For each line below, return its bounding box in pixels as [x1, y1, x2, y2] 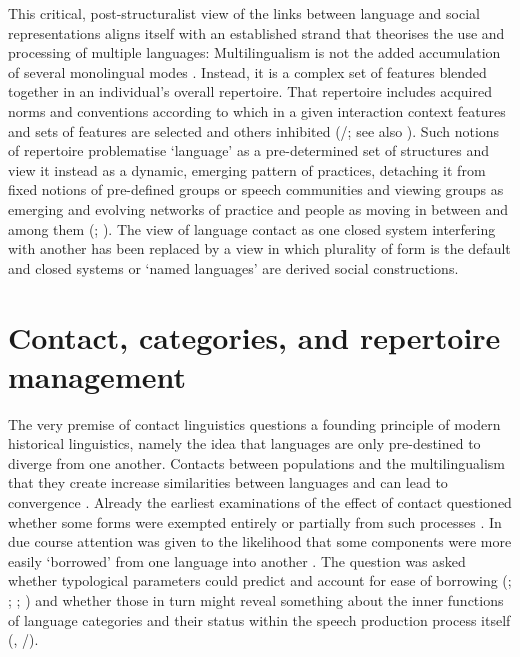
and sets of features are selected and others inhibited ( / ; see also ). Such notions [8, 120, 500, 141]
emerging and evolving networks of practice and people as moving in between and [8, 198, 508, 219]
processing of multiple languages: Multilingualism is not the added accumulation [8, 42, 501, 63]
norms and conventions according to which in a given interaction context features [8, 100, 506, 121]
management [8, 355, 186, 396]
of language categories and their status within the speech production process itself [8, 609, 511, 630]
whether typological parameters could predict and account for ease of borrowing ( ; [8, 570, 512, 591]
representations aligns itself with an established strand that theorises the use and [8, 22, 505, 43]
